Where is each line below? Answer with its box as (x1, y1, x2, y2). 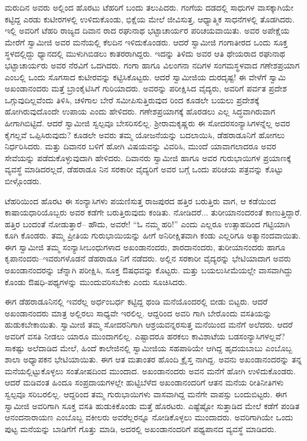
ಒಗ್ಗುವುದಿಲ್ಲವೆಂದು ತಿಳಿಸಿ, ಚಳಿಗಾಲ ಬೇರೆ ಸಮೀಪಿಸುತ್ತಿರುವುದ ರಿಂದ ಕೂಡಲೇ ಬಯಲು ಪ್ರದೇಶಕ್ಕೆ (5, 93, 259, 106)
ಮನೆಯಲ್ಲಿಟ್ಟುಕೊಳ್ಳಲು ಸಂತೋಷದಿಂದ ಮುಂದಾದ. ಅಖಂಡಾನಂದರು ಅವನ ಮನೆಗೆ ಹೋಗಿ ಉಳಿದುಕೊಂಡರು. (5, 364, 296, 377)
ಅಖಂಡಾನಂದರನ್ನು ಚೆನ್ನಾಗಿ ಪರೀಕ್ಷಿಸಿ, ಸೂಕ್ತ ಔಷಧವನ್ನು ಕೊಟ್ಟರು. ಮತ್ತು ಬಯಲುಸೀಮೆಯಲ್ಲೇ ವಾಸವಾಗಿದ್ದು (5, 264, 293, 276)
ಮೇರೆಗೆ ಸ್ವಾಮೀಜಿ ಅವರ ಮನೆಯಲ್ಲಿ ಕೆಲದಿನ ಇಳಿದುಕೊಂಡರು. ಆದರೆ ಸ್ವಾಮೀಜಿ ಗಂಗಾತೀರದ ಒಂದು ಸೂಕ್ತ (5, 35, 288, 48)
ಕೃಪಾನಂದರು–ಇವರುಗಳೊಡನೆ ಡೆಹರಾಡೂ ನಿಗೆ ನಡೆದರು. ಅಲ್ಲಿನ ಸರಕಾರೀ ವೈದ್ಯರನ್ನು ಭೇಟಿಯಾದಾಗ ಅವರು (5, 252, 291, 264)
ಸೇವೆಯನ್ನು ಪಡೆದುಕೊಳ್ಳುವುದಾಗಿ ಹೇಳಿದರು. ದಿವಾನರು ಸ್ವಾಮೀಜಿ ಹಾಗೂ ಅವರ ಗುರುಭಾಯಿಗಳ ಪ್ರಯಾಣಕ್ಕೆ (5, 151, 291, 164)
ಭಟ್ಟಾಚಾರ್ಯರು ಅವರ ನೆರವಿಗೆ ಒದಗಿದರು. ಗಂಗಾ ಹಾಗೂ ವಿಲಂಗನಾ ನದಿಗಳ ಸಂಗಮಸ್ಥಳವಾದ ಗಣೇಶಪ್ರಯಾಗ (5, 58, 300, 71)
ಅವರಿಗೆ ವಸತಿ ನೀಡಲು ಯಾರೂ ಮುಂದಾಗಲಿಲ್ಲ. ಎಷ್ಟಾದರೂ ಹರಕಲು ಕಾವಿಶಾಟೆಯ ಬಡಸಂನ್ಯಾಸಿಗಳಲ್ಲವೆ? (5, 330, 285, 342)
